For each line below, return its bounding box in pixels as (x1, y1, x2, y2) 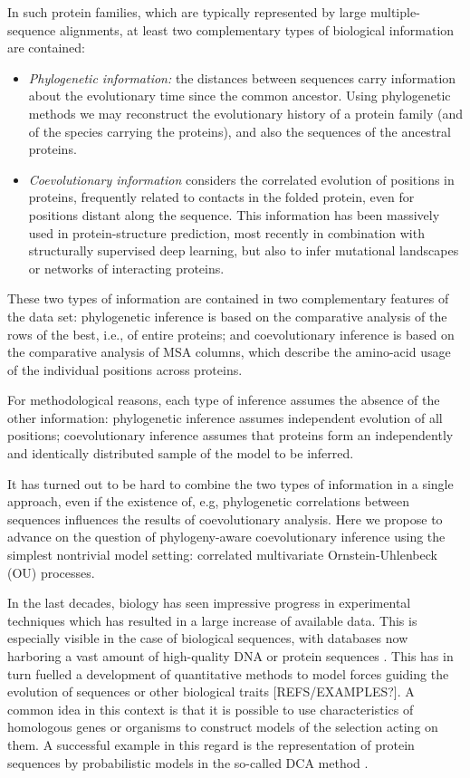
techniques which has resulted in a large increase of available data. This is (7, 610, 417, 629)
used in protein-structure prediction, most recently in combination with (28, 223, 425, 242)
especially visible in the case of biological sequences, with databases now (7, 629, 408, 648)
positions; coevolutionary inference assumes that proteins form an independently (7, 426, 454, 445)
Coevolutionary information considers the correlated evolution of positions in (28, 169, 455, 188)
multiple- (369, 3, 420, 21)
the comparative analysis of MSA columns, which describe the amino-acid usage (7, 342, 451, 361)
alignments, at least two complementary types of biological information (60, 20, 455, 39)
